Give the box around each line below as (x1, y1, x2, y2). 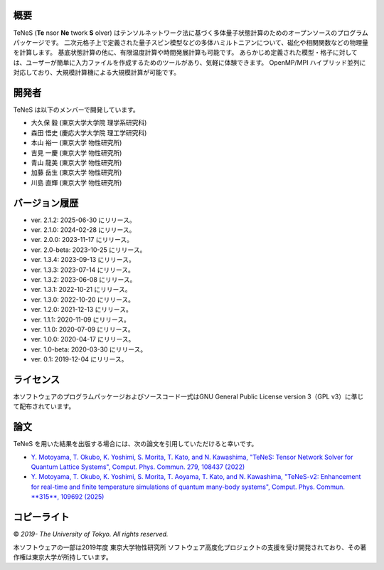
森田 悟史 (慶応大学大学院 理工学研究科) (31, 128, 147, 137)
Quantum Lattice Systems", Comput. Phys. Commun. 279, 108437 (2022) (31, 463, 245, 471)
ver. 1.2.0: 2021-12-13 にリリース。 (31, 305, 133, 314)
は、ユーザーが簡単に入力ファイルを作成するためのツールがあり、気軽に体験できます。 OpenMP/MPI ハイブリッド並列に (13, 58, 366, 67)
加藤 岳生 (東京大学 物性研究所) (31, 168, 122, 177)
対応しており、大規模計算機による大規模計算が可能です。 (13, 68, 181, 77)
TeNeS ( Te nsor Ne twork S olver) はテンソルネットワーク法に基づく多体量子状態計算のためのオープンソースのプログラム (13, 28, 369, 37)
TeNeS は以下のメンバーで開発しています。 (13, 105, 140, 114)
